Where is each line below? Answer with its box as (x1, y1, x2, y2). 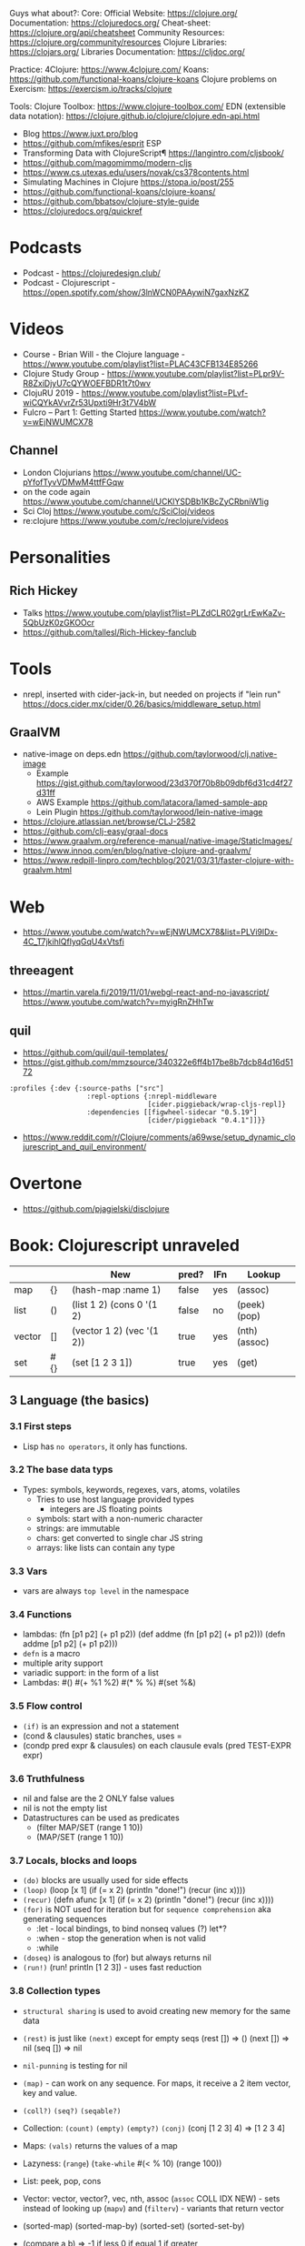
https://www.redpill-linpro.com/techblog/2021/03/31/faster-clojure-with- (22, 855, 295, 866)
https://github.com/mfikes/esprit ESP (22, 138, 162, 148)
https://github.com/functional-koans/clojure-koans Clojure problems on (9, 74, 278, 85)
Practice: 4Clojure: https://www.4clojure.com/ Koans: (9, 64, 210, 75)
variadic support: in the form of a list (22, 1667, 159, 1678)
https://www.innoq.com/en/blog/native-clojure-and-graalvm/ (22, 845, 251, 856)
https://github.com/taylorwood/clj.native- (123, 749, 278, 760)
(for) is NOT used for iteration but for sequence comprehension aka (22, 1904, 272, 1915)
